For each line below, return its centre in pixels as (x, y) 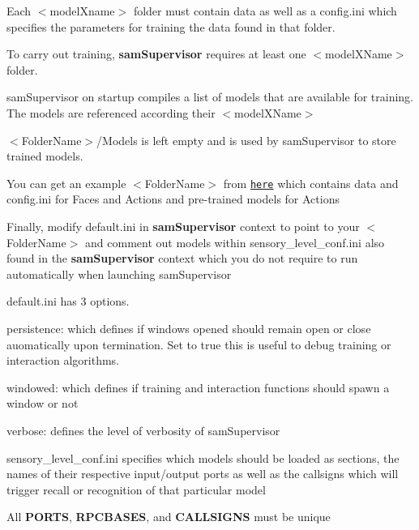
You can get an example (66, 183)
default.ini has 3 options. (68, 301)
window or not (43, 403)
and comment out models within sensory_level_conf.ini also (235, 242)
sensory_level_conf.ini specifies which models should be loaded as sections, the (203, 457)
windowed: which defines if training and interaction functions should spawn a (198, 387)
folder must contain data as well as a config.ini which (265, 11)
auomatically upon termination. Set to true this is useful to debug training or (199, 344)
